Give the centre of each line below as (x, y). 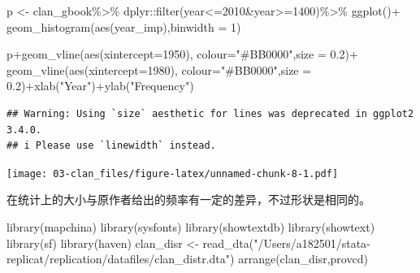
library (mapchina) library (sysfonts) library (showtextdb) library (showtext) (191, 227)
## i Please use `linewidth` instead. (111, 146)
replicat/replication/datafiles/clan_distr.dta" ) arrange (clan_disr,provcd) (187, 259)
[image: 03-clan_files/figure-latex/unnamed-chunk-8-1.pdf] (173, 173)
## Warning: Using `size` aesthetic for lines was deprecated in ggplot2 (210, 113)
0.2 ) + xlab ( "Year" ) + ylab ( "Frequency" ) (100, 86)
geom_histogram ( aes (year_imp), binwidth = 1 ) (124, 26)
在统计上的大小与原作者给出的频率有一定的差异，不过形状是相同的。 (188, 199)
